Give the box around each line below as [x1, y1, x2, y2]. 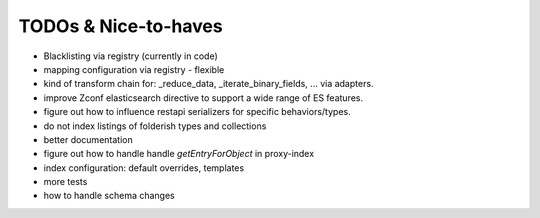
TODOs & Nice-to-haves [18, 15, 224, 37]
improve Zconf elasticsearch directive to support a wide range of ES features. [43, 91, 364, 104]
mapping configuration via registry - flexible [43, 63, 225, 75]
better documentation [43, 133, 134, 145]
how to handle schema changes [43, 190, 175, 202]
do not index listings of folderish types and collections [43, 120, 267, 132]
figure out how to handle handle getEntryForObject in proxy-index [43, 148, 315, 160]
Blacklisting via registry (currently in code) [43, 50, 219, 62]
